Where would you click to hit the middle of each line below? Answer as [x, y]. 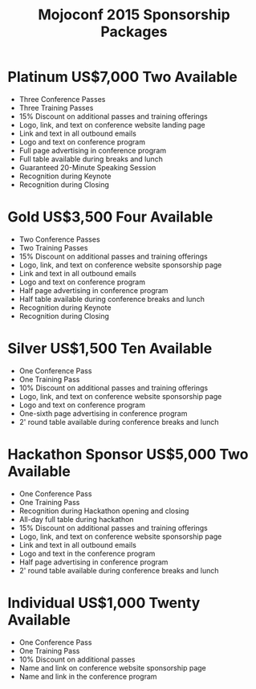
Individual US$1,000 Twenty [104, 603]
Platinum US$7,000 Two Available [122, 77]
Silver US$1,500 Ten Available [110, 349]
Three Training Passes [56, 108]
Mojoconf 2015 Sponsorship [134, 15]
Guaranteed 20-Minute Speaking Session [87, 167]
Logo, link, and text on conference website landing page [112, 124]
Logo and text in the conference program [87, 553]
